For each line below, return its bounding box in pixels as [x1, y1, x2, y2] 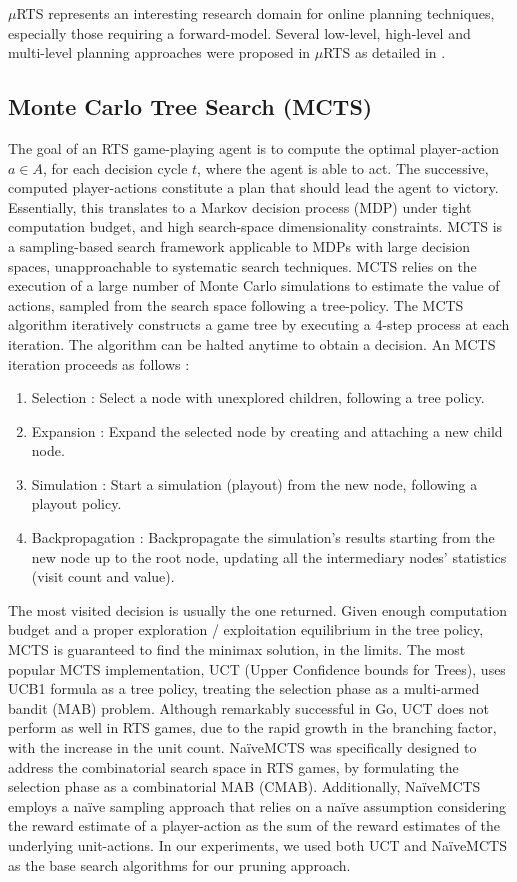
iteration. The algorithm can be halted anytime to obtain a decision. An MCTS [8, 333, 496, 354]
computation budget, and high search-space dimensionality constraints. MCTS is [8, 216, 503, 237]
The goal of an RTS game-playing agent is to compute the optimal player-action [8, 137, 500, 158]
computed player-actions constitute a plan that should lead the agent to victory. [8, 177, 499, 198]
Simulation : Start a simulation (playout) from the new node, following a [31, 473, 478, 494]
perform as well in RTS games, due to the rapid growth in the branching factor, [8, 717, 497, 738]
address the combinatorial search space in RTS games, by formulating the [8, 756, 459, 777]
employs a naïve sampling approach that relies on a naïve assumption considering [8, 795, 506, 816]
